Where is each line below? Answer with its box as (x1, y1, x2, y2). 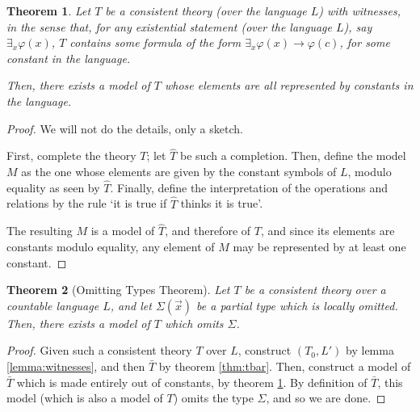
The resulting (6, 222, 73, 239)
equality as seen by (6, 179, 100, 195)
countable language (6, 296, 99, 313)
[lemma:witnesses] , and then (6, 357, 145, 374)
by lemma (346, 342, 394, 359)
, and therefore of (165, 222, 251, 239)
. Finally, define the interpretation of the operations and (110, 179, 388, 195)
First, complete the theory (6, 147, 136, 164)
